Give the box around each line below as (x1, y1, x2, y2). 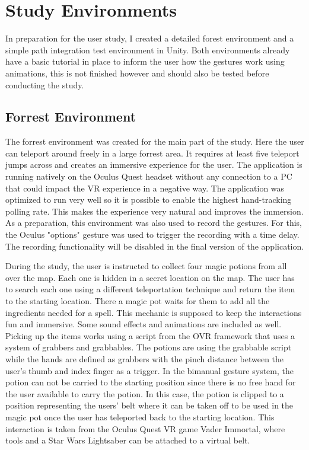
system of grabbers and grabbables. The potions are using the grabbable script (5, 341, 292, 353)
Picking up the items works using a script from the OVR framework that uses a (5, 329, 295, 342)
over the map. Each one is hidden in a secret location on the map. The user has (5, 271, 295, 283)
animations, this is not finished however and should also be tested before (5, 66, 269, 79)
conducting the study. (5, 78, 84, 91)
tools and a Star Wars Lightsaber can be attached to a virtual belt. (5, 434, 250, 446)
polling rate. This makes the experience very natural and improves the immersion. (5, 205, 304, 217)
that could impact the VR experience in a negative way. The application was (5, 181, 285, 194)
